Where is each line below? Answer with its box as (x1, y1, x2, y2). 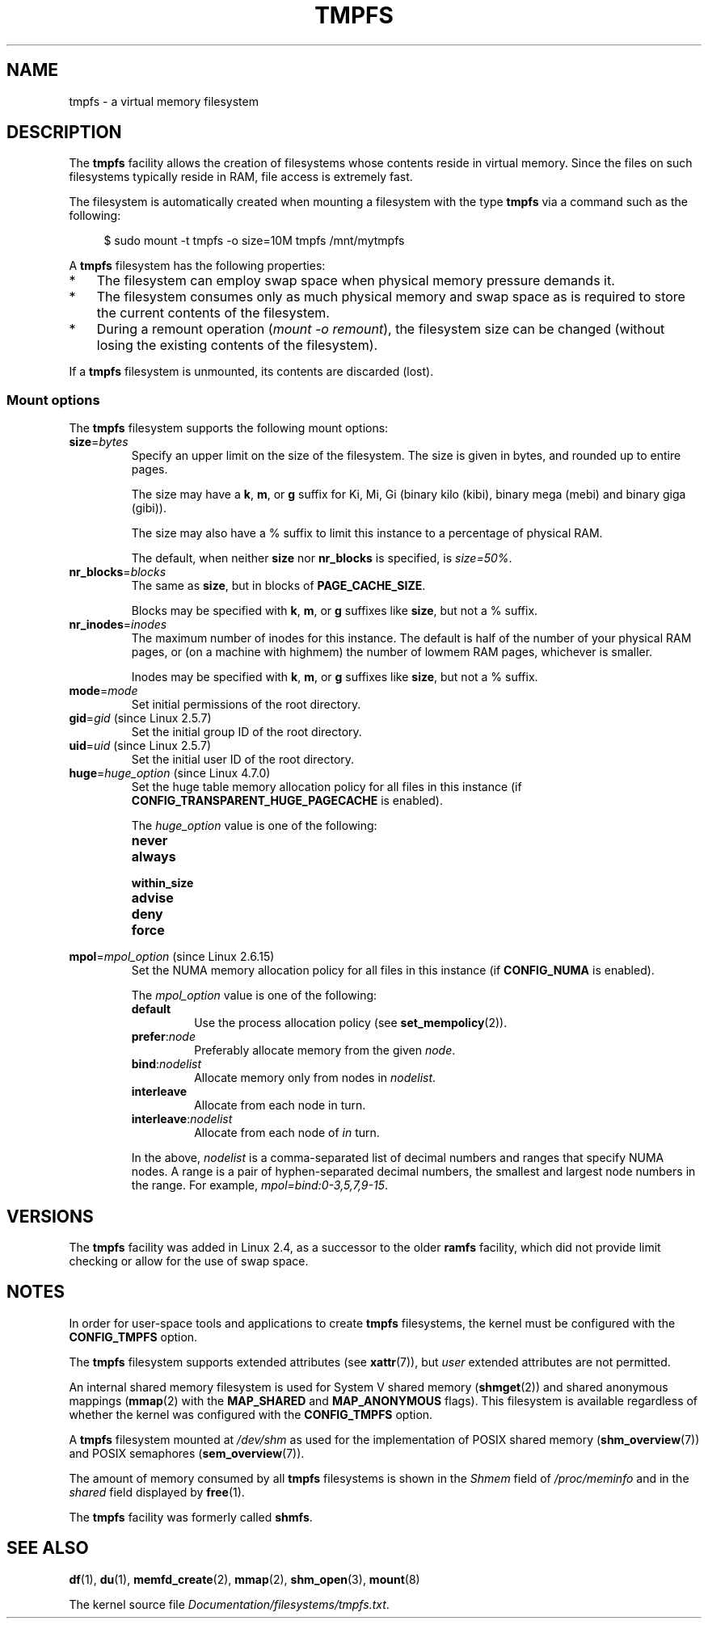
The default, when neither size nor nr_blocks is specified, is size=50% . (131, 551, 512, 566)
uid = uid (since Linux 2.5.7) (69, 739, 212, 753)
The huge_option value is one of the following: (131, 819, 377, 833)
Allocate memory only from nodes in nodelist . (194, 1071, 436, 1085)
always (131, 848, 176, 865)
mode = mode (69, 684, 138, 698)
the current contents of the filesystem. (96, 305, 330, 322)
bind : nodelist (131, 1057, 202, 1071)
